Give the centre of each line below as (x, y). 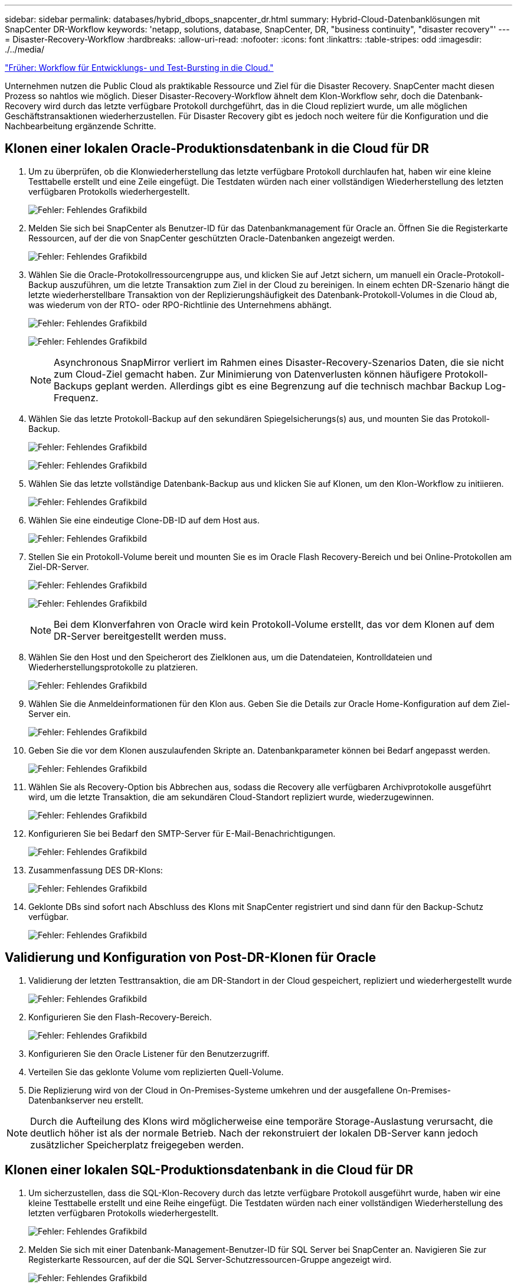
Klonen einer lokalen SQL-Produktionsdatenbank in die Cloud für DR (209, 1170)
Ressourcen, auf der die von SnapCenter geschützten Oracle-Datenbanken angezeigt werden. (212, 238)
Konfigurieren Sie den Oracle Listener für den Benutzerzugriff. (149, 1053)
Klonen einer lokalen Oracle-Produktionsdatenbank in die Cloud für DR (217, 149)
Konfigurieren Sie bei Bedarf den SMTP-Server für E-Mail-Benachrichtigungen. (182, 833)
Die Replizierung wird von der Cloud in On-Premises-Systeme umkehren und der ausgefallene (211, 1090)
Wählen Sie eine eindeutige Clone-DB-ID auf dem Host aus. (144, 520)
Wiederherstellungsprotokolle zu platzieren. (113, 667)
